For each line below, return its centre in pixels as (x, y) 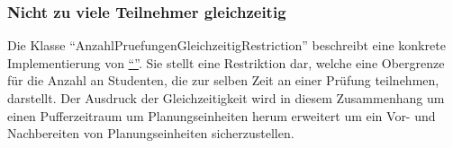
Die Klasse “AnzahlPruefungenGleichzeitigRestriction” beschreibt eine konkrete (226, 45)
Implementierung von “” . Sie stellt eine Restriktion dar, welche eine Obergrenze (226, 62)
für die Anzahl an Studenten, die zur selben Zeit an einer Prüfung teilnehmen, (223, 80)
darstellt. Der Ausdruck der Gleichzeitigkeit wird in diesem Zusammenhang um (226, 98)
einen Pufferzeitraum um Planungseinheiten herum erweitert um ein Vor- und (222, 115)
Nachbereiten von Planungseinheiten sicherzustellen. (151, 133)
